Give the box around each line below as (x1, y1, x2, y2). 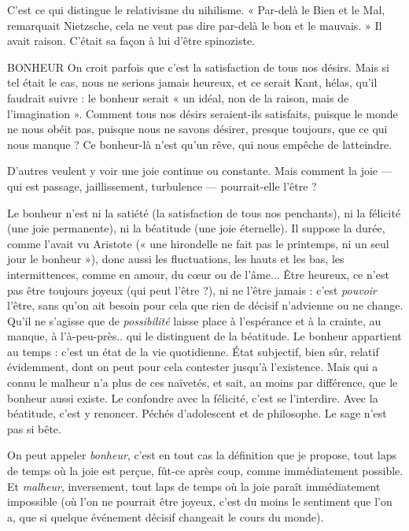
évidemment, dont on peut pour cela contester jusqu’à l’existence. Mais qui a (7, 358, 378, 375)
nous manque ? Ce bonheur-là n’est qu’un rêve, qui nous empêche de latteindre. (7, 136, 392, 152)
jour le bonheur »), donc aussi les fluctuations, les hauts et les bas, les (7, 251, 345, 267)
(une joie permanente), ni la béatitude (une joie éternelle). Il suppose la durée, (7, 220, 385, 236)
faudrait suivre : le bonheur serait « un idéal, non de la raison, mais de (7, 89, 349, 106)
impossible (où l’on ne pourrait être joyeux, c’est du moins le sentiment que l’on (7, 493, 392, 510)
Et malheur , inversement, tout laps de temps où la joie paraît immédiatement (7, 477, 381, 494)
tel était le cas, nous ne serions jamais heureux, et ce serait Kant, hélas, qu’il (7, 74, 378, 91)
